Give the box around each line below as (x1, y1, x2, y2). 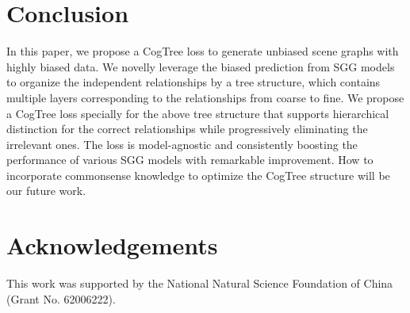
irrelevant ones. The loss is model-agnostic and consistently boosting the (6, 136, 358, 152)
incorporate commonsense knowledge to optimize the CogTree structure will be (6, 166, 390, 183)
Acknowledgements (6, 229, 218, 261)
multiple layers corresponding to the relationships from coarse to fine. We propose (6, 89, 404, 105)
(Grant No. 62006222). (6, 290, 116, 307)
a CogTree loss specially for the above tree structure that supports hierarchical (6, 105, 389, 121)
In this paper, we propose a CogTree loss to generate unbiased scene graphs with (6, 43, 399, 59)
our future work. (6, 182, 86, 199)
